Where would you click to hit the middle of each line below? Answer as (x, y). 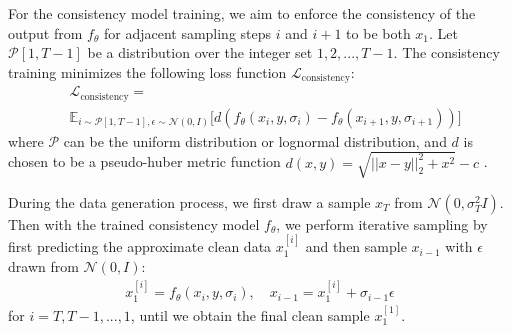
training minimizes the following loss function (147, 71)
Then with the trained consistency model (134, 223)
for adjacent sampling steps (187, 32)
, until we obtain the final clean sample (250, 314)
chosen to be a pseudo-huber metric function (144, 161)
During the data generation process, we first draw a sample (189, 201)
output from (45, 32)
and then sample (356, 246)
